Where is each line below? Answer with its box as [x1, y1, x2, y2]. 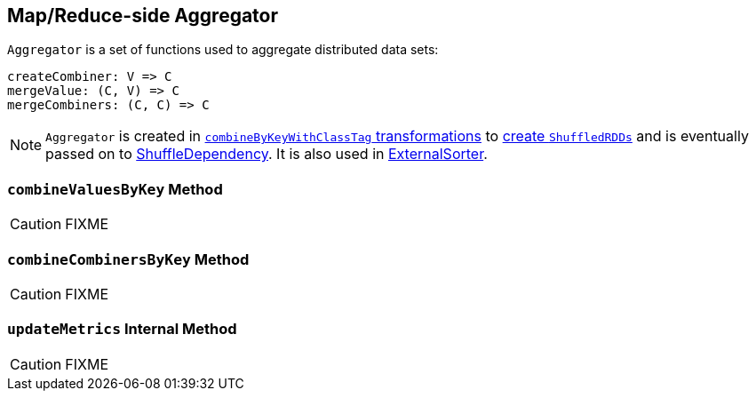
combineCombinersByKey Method [7, 250, 250, 268]
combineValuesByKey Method [7, 179, 223, 198]
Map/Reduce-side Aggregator [7, 4, 279, 27]
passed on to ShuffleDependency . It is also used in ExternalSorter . [45, 145, 488, 163]
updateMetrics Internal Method [7, 320, 237, 338]
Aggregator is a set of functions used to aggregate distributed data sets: [7, 42, 439, 58]
